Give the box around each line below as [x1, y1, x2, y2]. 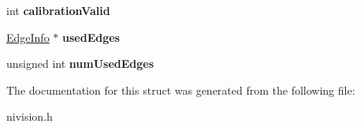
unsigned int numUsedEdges [6, 55, 154, 72]
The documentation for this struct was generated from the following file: [6, 81, 355, 98]
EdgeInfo [6, 28, 50, 45]
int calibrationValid [6, 2, 110, 18]
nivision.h [6, 108, 53, 125]
